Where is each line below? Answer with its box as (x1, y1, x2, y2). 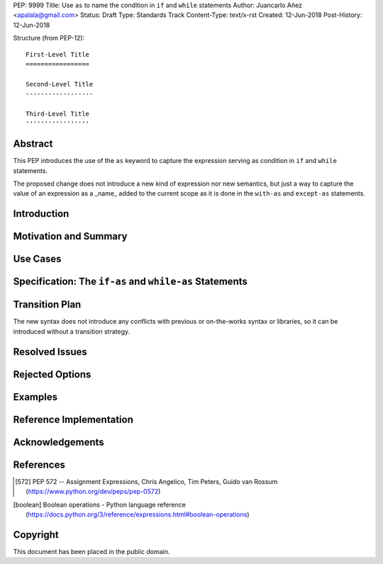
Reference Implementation (13, 413, 134, 425)
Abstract (13, 138, 53, 150)
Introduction (13, 208, 70, 220)
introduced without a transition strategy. (13, 327, 131, 336)
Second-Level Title (26, 80, 94, 88)
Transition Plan (13, 298, 82, 311)
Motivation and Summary (13, 230, 128, 242)
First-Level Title (26, 50, 90, 58)
